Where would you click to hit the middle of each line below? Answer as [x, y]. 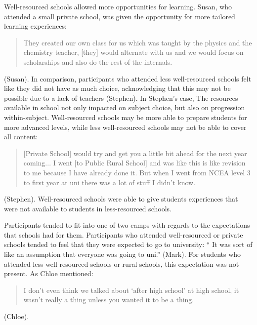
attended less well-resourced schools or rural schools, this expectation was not [122, 264]
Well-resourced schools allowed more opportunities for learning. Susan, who [118, 6]
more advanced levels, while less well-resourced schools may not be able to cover [125, 127]
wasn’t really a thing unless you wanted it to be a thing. [109, 300]
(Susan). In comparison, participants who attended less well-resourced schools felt [128, 78]
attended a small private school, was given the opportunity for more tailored [120, 16]
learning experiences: [35, 26]
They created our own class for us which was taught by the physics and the [138, 42]
